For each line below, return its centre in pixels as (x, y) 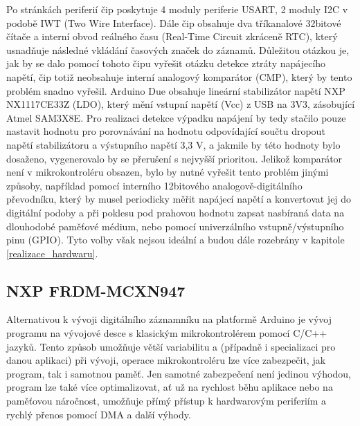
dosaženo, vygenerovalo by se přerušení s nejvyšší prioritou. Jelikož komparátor (174, 158)
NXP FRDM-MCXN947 (96, 290)
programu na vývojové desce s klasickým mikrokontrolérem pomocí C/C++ (167, 333)
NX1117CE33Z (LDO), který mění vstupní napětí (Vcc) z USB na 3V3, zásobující (181, 104)
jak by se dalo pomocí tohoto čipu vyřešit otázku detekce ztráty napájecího (166, 63)
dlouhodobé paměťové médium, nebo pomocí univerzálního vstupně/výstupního (175, 226)
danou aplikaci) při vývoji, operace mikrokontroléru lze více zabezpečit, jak (166, 360)
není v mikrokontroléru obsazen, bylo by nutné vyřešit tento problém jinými (168, 172)
